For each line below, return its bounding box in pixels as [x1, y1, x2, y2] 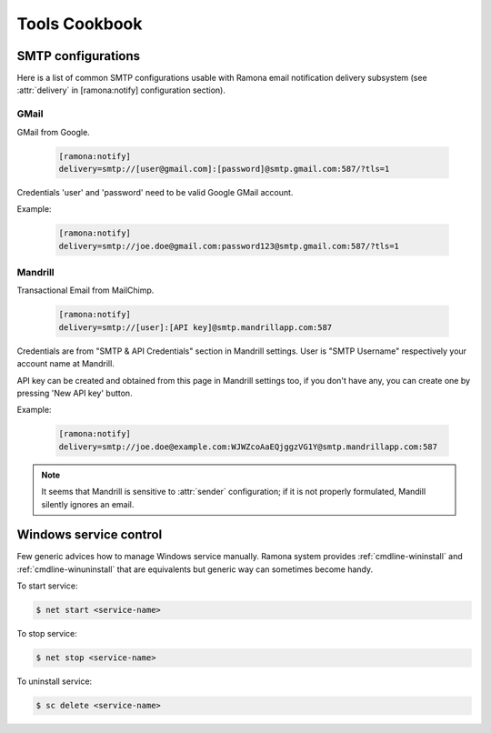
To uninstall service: [16, 676, 93, 687]
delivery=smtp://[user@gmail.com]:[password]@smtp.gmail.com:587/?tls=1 [58, 164, 390, 174]
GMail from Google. [16, 126, 90, 137]
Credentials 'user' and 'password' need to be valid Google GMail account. [16, 186, 294, 197]
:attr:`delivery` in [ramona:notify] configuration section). [16, 85, 226, 95]
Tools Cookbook [16, 14, 143, 34]
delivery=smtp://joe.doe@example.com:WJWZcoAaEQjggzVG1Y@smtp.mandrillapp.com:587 [58, 441, 438, 452]
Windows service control [16, 527, 163, 543]
